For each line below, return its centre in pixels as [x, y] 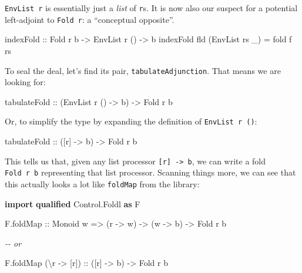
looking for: [25, 82]
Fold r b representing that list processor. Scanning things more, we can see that [150, 172]
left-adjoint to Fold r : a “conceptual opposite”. [90, 19]
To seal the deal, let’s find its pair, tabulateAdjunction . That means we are [143, 70]
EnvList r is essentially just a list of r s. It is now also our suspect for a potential [151, 8]
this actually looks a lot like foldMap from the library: [102, 183]
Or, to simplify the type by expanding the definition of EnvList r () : [131, 121]
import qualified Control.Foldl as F [73, 203]
